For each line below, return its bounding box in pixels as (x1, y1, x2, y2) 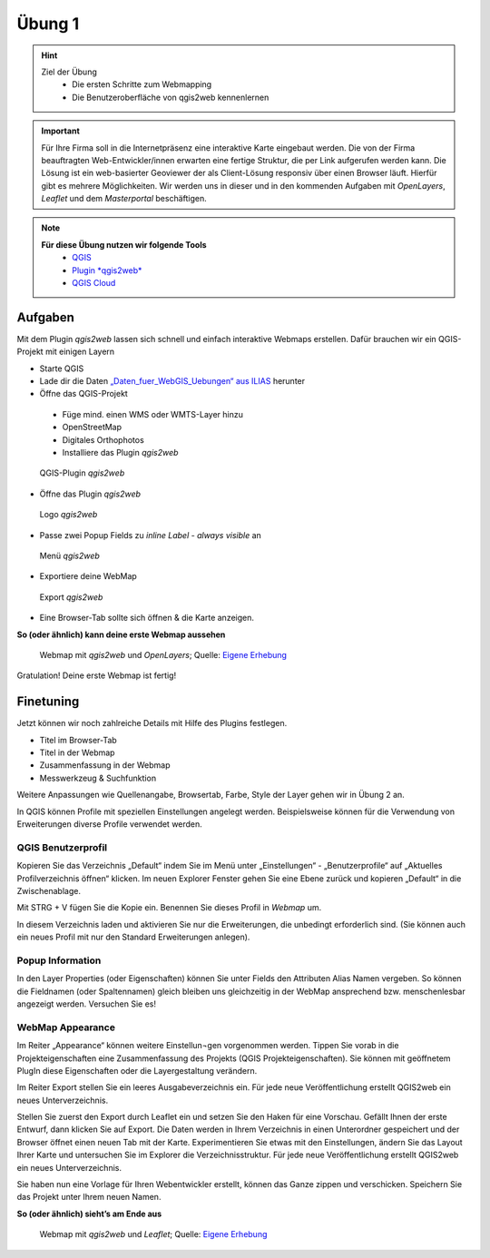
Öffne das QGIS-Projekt (39, 388, 129, 399)
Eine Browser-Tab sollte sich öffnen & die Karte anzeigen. (39, 613, 254, 624)
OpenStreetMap (62, 422, 122, 433)
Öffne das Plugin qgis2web (39, 488, 141, 499)
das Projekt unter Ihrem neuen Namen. (16, 1192, 162, 1203)
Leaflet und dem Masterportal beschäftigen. (41, 193, 208, 204)
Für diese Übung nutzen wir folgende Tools (41, 239, 208, 250)
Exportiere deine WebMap (39, 571, 138, 582)
